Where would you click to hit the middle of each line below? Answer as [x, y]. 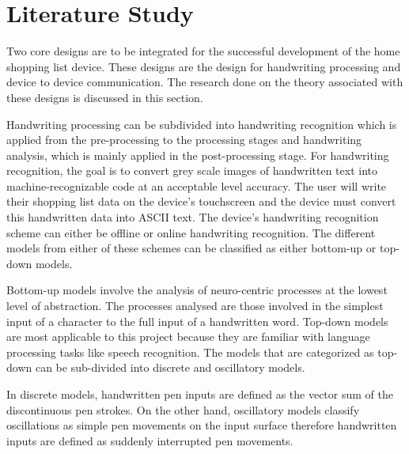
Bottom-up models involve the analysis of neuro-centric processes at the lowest [197, 290]
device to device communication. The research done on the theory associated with [205, 82]
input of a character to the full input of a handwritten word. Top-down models [197, 321]
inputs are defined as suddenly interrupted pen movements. [150, 440]
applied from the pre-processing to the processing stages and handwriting [184, 140]
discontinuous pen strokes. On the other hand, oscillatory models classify [183, 409]
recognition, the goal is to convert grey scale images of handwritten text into [192, 170]
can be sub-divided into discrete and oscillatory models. [170, 367]
